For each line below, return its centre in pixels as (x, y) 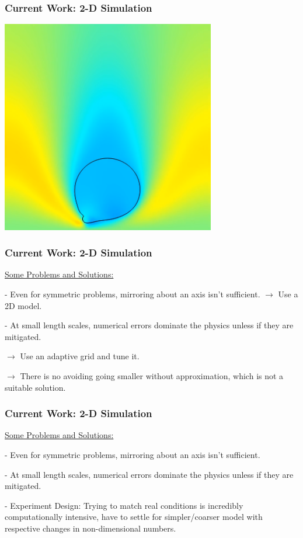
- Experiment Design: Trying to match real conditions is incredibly (124, 505)
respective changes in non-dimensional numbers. (90, 528)
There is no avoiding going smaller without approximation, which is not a (152, 375)
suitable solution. (35, 387)
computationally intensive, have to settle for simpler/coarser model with (134, 517)
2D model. (23, 305)
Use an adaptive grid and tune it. (80, 356)
